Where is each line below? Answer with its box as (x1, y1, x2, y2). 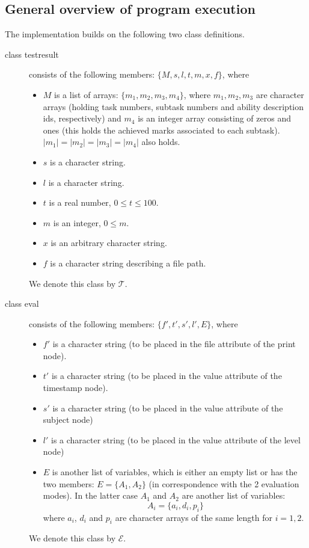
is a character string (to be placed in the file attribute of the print (52, 337, 296, 350)
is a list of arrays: (54, 88, 118, 100)
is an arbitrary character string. (50, 236, 167, 249)
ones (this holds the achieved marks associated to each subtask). (43, 123, 280, 136)
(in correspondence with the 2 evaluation (148, 477, 299, 490)
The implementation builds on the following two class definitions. (5, 28, 245, 40)
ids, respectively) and (43, 112, 121, 125)
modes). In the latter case (43, 489, 138, 502)
